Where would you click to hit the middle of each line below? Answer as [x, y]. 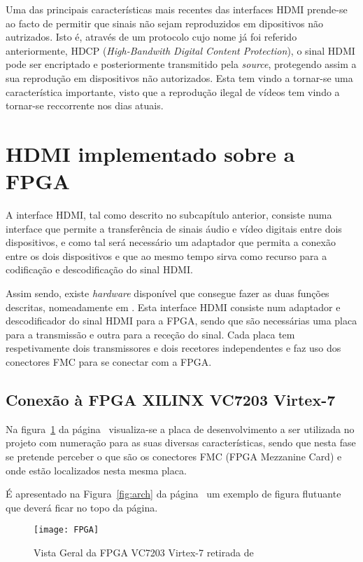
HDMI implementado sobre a [150, 153]
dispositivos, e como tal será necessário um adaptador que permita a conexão [171, 242]
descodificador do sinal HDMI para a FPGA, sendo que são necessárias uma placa [181, 321]
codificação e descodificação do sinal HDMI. [99, 269]
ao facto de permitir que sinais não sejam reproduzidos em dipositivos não [165, 23]
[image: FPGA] [66, 530]
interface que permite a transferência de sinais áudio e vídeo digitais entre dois [174, 228]
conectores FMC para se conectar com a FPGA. [109, 362]
